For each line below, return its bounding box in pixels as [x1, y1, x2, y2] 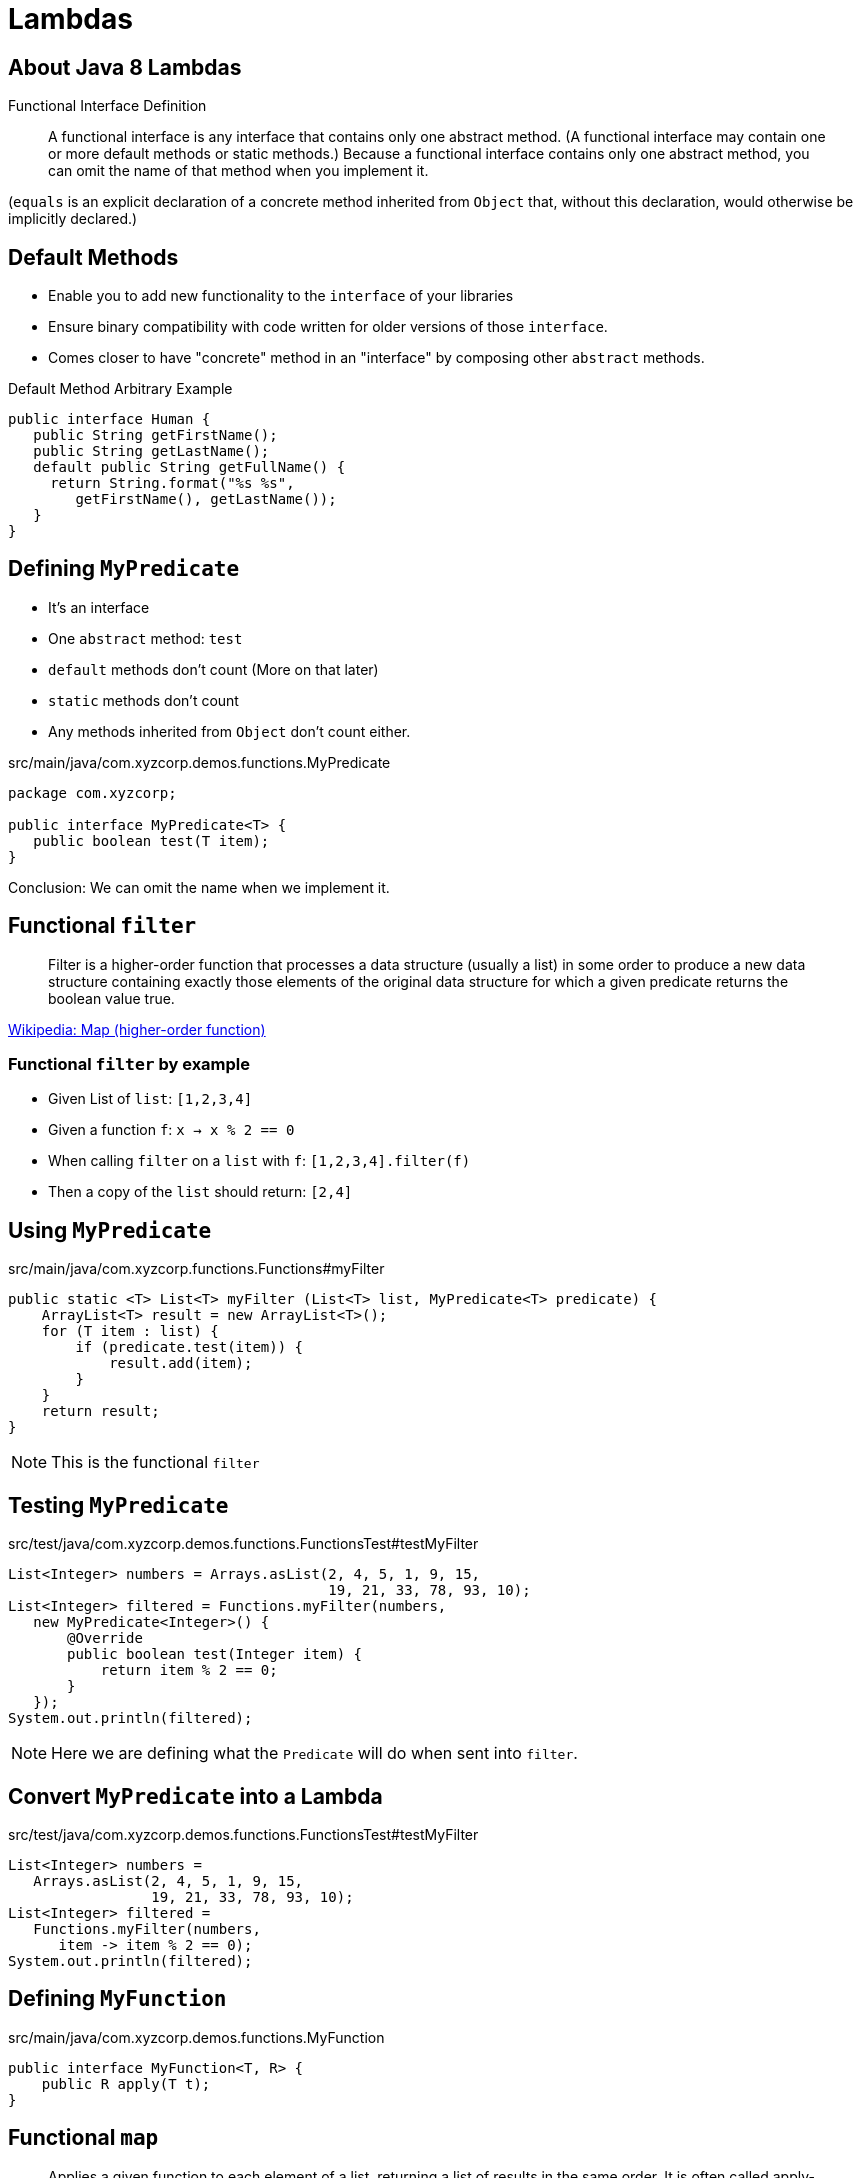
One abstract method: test [48, 629, 243, 647]
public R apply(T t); [41, 2075, 211, 2092]
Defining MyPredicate [8, 556, 240, 582]
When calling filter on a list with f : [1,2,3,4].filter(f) [48, 1152, 471, 1170]
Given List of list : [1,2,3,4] [48, 1090, 253, 1108]
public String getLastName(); [33, 443, 270, 460]
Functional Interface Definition [8, 97, 207, 115]
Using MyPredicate [8, 1217, 212, 1243]
